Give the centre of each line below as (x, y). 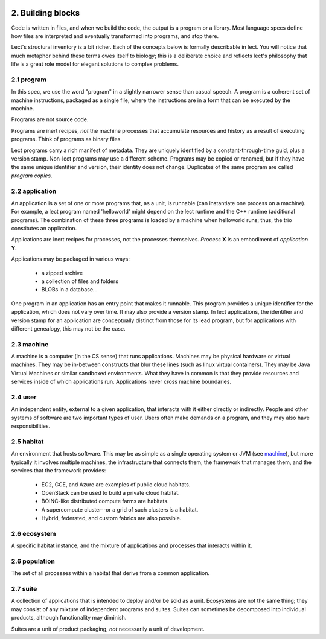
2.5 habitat (27, 442)
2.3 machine (30, 344)
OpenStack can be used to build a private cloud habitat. (111, 492)
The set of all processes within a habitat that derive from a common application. (110, 573)
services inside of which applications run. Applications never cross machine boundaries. (121, 382)
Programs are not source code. (50, 119)
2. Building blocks (46, 13)
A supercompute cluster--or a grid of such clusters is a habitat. (120, 509)
